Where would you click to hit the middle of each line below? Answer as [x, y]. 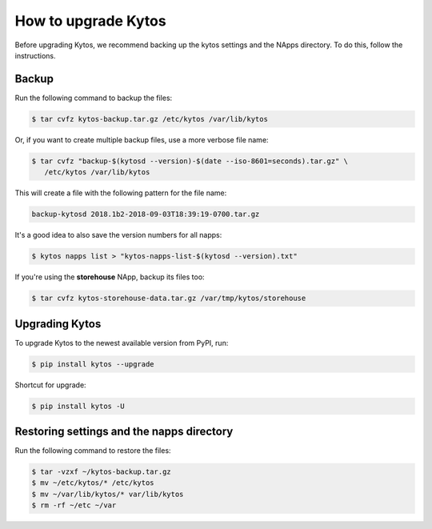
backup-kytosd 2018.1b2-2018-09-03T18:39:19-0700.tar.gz [146, 214]
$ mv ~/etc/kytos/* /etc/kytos [93, 483]
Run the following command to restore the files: [93, 451]
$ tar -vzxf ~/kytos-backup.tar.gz [101, 472]
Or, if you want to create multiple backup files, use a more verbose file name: [142, 139]
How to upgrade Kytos [91, 21]
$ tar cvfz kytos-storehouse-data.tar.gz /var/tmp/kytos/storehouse [169, 299]
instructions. [35, 55]
